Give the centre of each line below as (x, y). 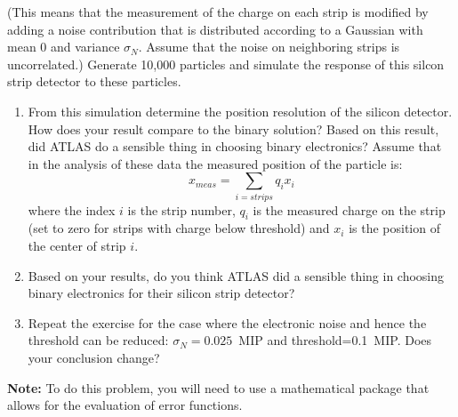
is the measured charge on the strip (349, 209)
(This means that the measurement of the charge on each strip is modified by (218, 12)
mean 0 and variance (64, 47)
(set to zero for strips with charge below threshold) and (179, 228)
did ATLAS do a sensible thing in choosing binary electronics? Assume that (235, 146)
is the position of (394, 228)
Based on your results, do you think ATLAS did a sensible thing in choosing (236, 275)
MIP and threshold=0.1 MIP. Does (335, 340)
